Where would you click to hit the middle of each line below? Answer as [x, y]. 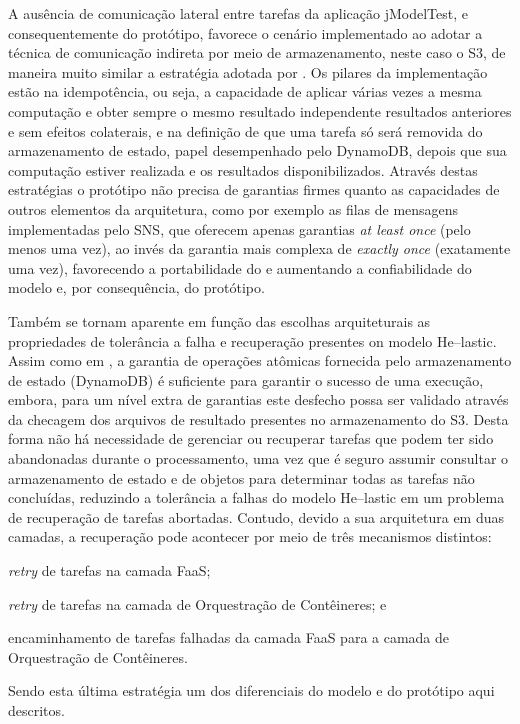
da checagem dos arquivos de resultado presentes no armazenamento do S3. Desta [258, 418]
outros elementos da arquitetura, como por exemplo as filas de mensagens [233, 208]
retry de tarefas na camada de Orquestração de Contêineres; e [197, 603]
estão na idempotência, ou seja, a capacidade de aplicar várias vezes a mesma [245, 91]
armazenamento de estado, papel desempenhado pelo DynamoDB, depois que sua [257, 150]
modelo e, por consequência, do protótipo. [136, 287]
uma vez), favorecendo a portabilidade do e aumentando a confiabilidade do [240, 267]
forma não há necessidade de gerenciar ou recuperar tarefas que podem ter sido [251, 438]
